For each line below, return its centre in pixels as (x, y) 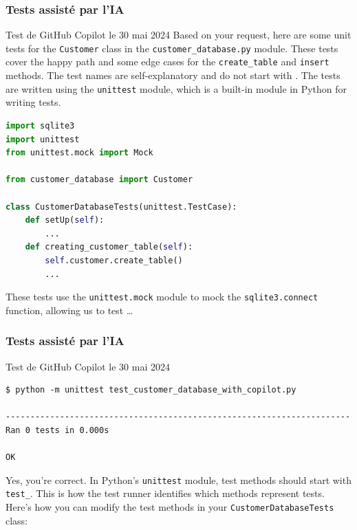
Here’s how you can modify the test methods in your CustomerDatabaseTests (170, 507)
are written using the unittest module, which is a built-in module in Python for (176, 88)
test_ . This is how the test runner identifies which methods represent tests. (165, 493)
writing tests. (33, 102)
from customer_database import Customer (99, 180)
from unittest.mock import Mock (79, 153)
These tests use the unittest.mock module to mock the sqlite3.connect (162, 297)
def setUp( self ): (65, 220)
